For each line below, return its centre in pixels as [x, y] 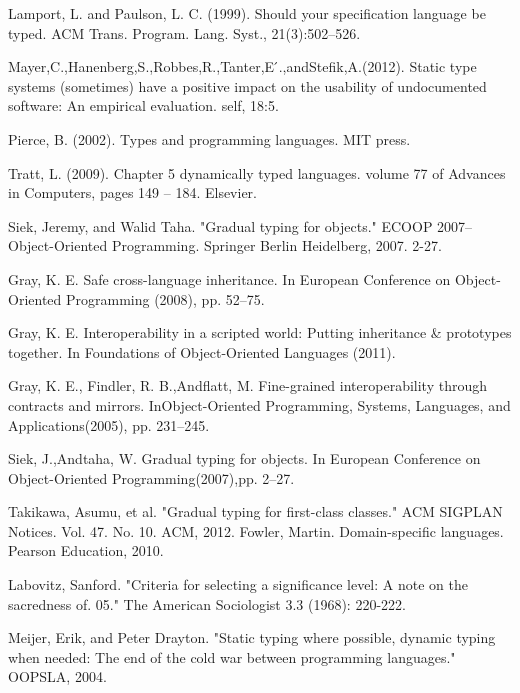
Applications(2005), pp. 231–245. [109, 424]
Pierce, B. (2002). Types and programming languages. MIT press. [209, 138]
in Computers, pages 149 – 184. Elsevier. [132, 192]
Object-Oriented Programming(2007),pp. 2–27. [151, 477]
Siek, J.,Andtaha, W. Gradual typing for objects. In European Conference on [244, 458]
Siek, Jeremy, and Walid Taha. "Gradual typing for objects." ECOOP [220, 225]
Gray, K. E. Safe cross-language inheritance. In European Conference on [229, 278]
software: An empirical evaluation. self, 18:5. [143, 105]
